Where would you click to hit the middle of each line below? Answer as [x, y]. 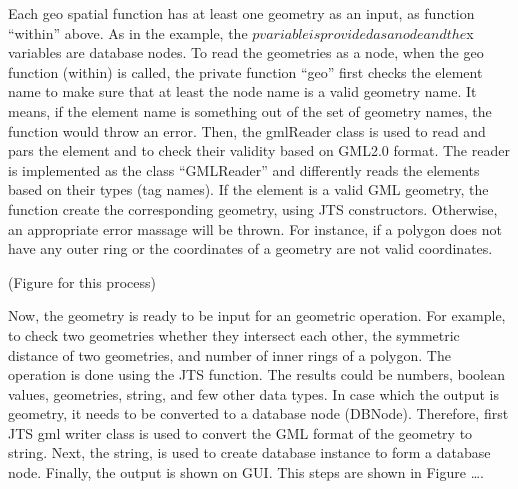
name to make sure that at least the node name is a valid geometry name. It [242, 91]
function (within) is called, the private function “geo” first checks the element [245, 71]
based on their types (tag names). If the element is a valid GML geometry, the [248, 189]
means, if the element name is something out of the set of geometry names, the [250, 110]
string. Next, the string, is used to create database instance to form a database [249, 452]
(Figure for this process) [82, 281]
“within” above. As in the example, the [128, 32]
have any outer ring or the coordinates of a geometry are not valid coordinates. [250, 248]
